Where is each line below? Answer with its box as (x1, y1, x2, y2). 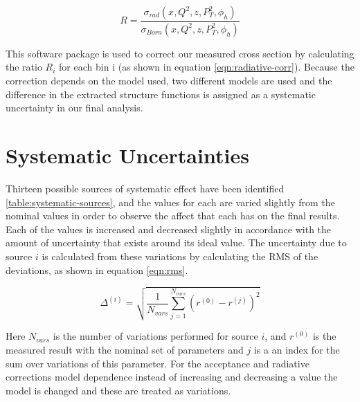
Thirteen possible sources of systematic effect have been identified (6, 181, 285, 195)
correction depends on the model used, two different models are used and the (6, 73, 332, 88)
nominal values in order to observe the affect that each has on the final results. (6, 208, 340, 223)
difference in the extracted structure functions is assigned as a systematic (6, 86, 316, 101)
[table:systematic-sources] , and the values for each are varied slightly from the (6, 194, 335, 209)
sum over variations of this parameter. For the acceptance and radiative (6, 356, 309, 370)
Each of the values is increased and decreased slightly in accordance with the (6, 221, 332, 236)
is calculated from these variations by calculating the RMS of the (42, 248, 318, 263)
